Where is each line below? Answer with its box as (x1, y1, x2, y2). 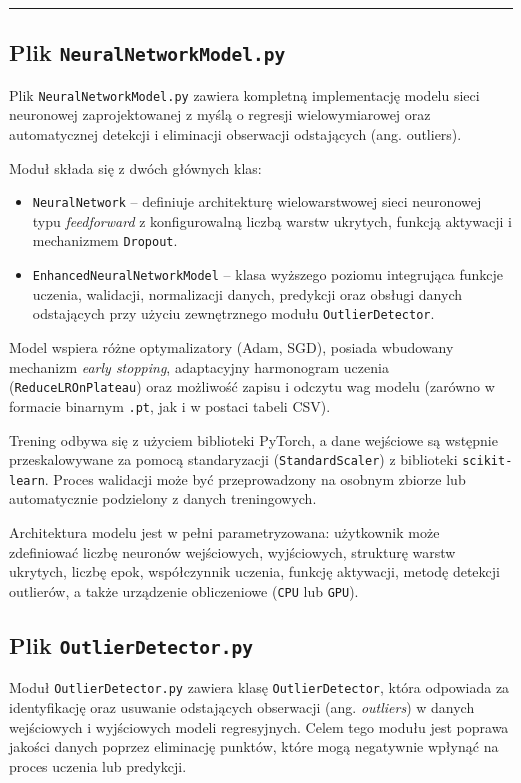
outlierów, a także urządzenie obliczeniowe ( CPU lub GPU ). (9, 580, 359, 601)
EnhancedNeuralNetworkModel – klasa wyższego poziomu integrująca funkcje (32, 264, 503, 285)
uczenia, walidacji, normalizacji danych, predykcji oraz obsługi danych (32, 283, 463, 304)
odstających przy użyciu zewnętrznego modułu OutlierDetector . (32, 303, 435, 324)
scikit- (462, 454, 513, 469)
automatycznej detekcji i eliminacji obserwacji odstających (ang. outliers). (9, 124, 462, 145)
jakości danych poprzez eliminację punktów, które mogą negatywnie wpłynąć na (9, 736, 499, 757)
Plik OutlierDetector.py (9, 629, 254, 660)
